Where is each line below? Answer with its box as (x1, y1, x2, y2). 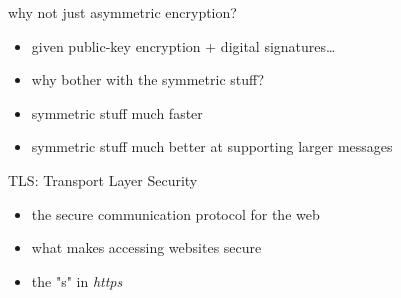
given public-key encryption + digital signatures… (31, 35, 336, 56)
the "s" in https (31, 270, 123, 291)
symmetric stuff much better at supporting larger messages (31, 136, 393, 157)
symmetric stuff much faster (31, 102, 203, 123)
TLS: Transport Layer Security (8, 169, 198, 190)
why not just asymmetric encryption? (8, 2, 237, 22)
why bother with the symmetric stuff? (31, 69, 265, 90)
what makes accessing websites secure (31, 237, 262, 258)
